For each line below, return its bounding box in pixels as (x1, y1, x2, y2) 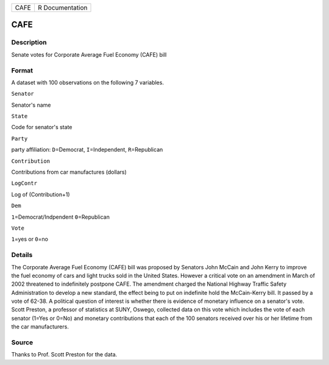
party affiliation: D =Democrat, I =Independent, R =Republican (11, 146, 163, 154)
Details (11, 250, 33, 259)
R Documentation (37, 4, 88, 12)
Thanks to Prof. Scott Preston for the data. (11, 351, 118, 358)
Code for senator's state (11, 124, 73, 131)
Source (11, 338, 34, 347)
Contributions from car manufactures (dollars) (11, 168, 127, 176)
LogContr (11, 180, 38, 187)
